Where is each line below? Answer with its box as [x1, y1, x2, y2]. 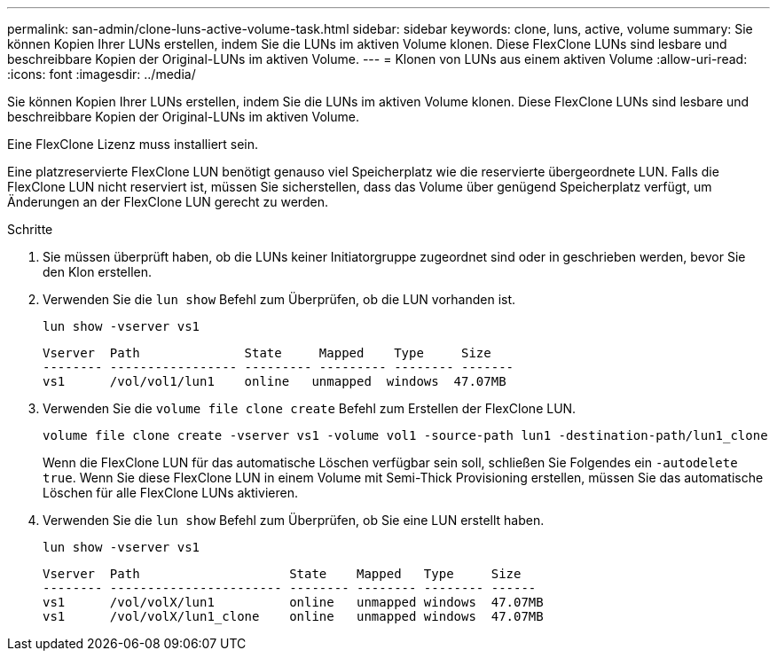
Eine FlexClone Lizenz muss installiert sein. [7, 137, 259, 152]
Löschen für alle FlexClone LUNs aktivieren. [43, 485, 298, 500]
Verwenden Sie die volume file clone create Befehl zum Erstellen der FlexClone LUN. [43, 401, 577, 416]
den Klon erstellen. [43, 264, 153, 279]
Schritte [7, 222, 53, 237]
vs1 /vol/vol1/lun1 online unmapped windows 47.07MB [43, 374, 506, 388]
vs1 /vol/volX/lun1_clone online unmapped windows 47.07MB [43, 609, 544, 623]
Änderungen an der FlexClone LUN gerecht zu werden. [7, 194, 328, 209]
